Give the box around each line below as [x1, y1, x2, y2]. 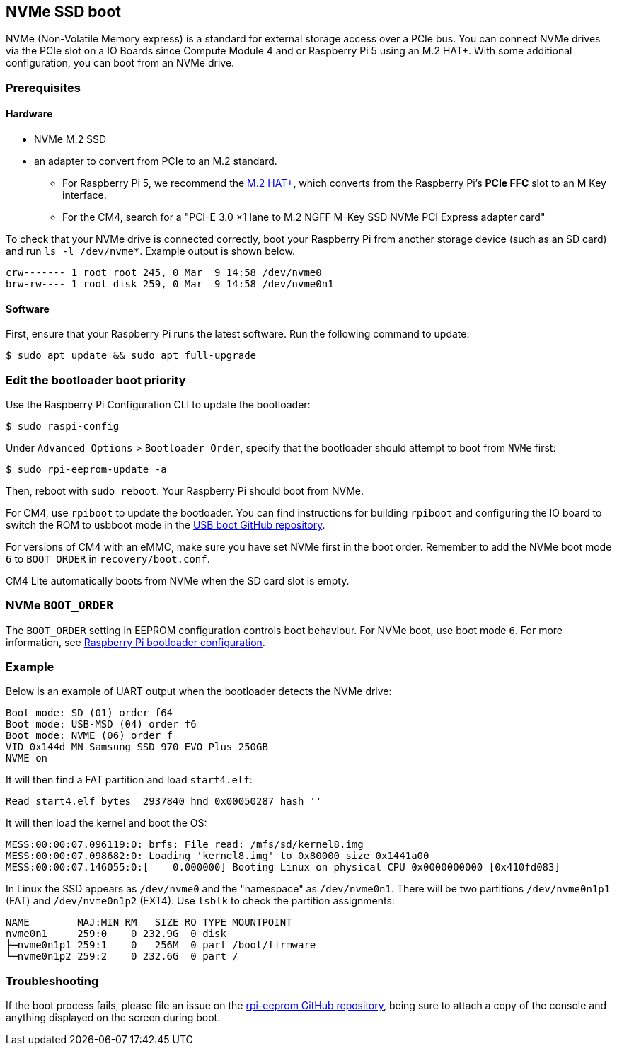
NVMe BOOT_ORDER [6, 598, 114, 613]
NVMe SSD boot [6, 3, 122, 21]
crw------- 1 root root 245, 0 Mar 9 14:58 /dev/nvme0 [6, 267, 322, 279]
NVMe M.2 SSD [34, 133, 107, 146]
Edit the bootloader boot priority [6, 372, 186, 387]
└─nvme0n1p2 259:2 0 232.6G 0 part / [6, 951, 238, 963]
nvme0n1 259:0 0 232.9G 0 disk [6, 928, 226, 940]
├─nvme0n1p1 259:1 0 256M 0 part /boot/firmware [6, 939, 316, 951]
